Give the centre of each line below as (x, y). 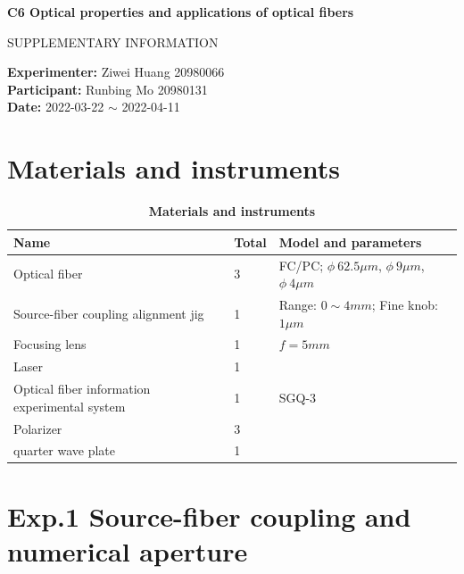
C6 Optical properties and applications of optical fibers (181, 12)
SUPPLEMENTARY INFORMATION (113, 42)
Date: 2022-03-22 (56, 107)
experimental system (70, 406)
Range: (298, 304)
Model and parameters (350, 241)
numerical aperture (128, 550)
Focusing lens (50, 344)
